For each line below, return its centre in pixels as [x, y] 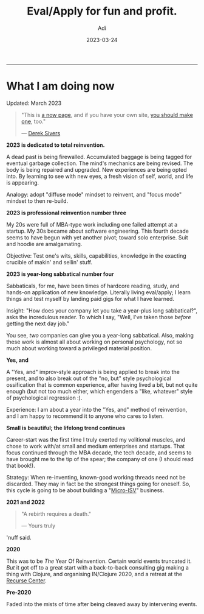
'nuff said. [19, 537]
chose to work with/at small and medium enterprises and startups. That [96, 446]
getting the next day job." [38, 323]
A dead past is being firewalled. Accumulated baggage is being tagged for [99, 157]
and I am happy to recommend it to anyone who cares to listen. [85, 416]
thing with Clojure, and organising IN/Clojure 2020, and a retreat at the [94, 574]
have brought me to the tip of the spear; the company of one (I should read [100, 459]
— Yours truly [38, 526]
